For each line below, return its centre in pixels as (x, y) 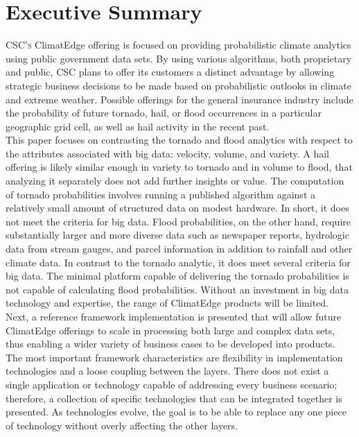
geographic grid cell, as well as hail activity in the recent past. (138, 126)
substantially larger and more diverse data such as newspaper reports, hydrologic (177, 235)
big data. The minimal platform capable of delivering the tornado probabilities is (177, 276)
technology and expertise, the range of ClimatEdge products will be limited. (167, 303)
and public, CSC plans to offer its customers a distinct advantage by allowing (170, 72)
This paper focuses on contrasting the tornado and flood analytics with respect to (179, 140)
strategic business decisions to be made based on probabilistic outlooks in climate (178, 85)
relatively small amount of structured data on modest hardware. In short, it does (177, 208)
